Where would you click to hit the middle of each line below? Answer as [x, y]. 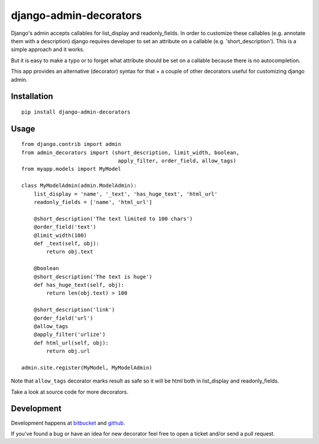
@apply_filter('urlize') [69, 335]
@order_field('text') [65, 227]
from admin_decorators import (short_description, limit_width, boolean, [131, 153]
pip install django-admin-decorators [76, 112]
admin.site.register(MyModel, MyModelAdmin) [87, 367]
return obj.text [70, 252]
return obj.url [68, 351]
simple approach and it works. [48, 50]
